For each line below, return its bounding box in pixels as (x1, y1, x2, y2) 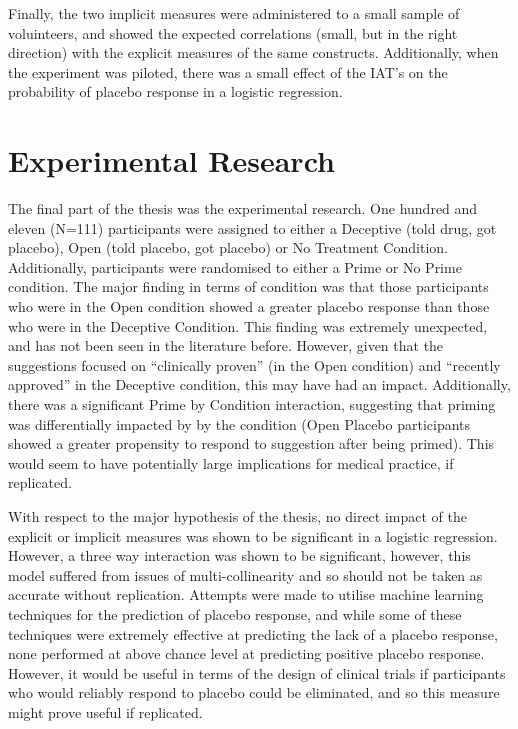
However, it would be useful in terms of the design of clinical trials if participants (8, 662, 506, 683)
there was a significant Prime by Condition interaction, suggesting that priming (8, 394, 496, 415)
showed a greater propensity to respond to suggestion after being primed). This (8, 433, 495, 454)
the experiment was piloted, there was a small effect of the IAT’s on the (8, 61, 448, 82)
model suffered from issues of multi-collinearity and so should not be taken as (8, 564, 483, 585)
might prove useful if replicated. (8, 701, 203, 722)
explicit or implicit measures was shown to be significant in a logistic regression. (8, 525, 498, 546)
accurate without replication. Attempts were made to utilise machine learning (8, 584, 484, 605)
